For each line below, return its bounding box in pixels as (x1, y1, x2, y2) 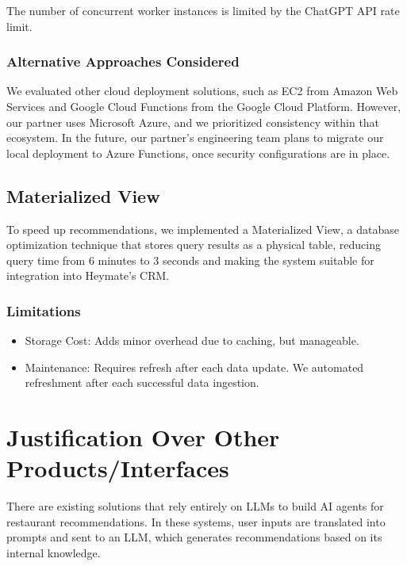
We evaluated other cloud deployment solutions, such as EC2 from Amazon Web (6, 82, 398, 99)
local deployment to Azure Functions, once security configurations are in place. (6, 144, 390, 161)
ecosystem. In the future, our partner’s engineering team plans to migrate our (6, 129, 384, 146)
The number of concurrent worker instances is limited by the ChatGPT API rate (6, 2, 400, 18)
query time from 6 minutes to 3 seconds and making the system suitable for (6, 251, 374, 268)
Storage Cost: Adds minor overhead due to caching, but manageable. (25, 332, 359, 349)
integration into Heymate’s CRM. (6, 267, 170, 284)
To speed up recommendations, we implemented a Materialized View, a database (6, 220, 399, 237)
